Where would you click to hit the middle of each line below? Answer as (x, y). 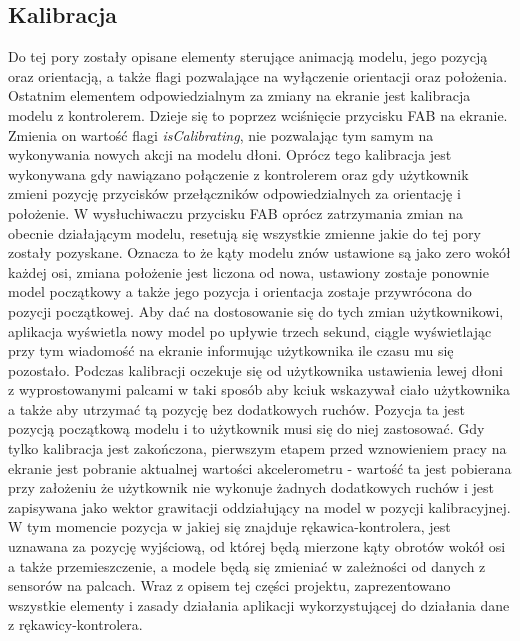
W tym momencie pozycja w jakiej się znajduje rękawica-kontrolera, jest (229, 526)
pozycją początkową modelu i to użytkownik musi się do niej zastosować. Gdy (246, 428)
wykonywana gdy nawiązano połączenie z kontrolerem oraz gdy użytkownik (238, 173)
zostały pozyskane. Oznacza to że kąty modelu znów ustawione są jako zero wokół (259, 252)
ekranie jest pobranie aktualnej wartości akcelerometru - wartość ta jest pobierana (260, 467)
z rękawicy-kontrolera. (75, 624)
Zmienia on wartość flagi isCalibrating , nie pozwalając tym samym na (221, 134)
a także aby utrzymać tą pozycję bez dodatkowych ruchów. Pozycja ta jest (236, 408)
